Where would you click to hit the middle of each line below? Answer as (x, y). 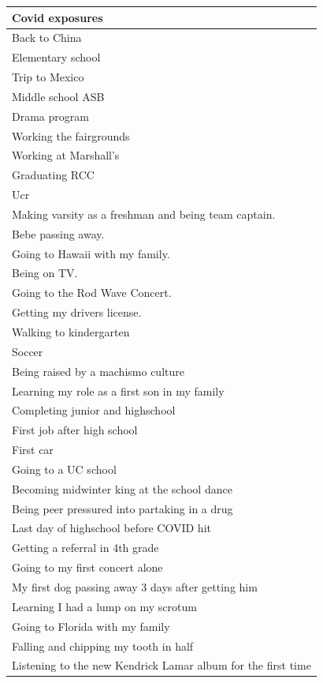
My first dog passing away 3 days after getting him (135, 586)
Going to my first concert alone (87, 567)
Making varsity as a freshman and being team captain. (144, 214)
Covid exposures (58, 17)
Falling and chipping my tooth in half (103, 645)
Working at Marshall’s (66, 155)
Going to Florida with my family (91, 626)
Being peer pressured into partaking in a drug (123, 508)
